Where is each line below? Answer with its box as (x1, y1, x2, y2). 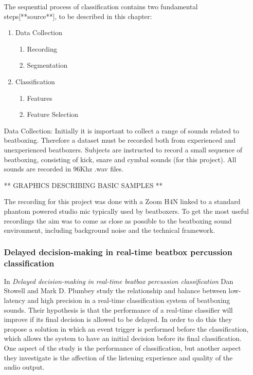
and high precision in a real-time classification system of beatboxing (27, 295, 230, 305)
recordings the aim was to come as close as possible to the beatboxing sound (4, 215, 232, 225)
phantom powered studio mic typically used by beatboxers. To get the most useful (4, 206, 249, 216)
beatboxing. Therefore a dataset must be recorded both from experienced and (4, 135, 236, 145)
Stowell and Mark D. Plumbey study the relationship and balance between (4, 285, 227, 296)
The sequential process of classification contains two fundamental (4, 1, 198, 11)
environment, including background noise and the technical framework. (4, 225, 215, 235)
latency (4, 295, 25, 305)
